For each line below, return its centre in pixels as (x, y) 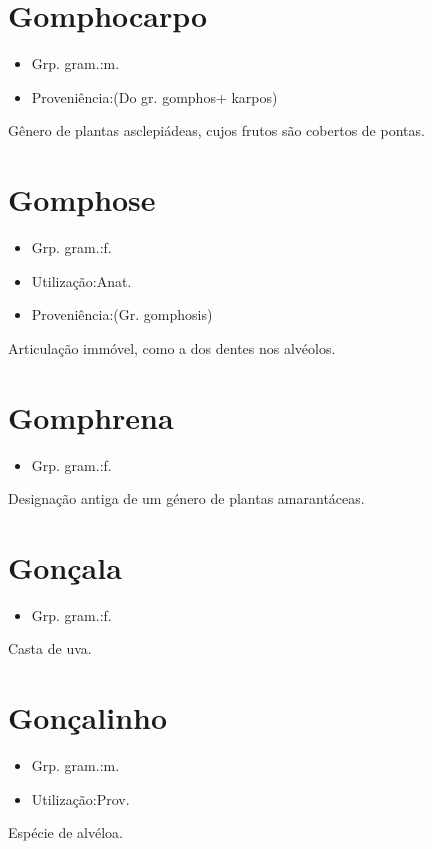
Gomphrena (91, 416)
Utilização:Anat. (81, 280)
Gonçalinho (88, 717)
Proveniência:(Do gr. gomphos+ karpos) (154, 96)
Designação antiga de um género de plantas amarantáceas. (186, 498)
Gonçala (65, 566)
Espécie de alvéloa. (65, 832)
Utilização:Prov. (80, 798)
